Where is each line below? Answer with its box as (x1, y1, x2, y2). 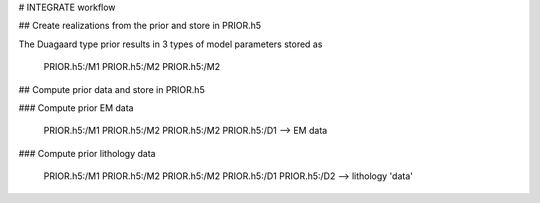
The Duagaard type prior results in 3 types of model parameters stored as (18, 38, 323, 50)
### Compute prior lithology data (18, 147, 156, 159)
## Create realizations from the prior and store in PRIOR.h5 (18, 20, 262, 32)
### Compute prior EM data (18, 101, 134, 114)
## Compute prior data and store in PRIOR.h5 (18, 83, 205, 95)
